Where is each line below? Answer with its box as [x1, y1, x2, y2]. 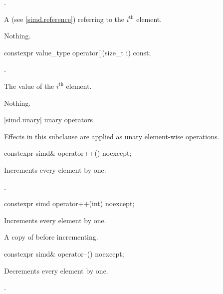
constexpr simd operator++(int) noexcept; [4, 198, 135, 209]
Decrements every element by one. [4, 265, 108, 276]
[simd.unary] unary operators [4, 114, 93, 125]
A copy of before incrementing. [4, 232, 98, 242]
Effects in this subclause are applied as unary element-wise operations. [4, 131, 220, 141]
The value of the [4, 80, 54, 91]
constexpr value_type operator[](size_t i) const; [4, 47, 151, 57]
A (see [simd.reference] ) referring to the [4, 13, 125, 24]
